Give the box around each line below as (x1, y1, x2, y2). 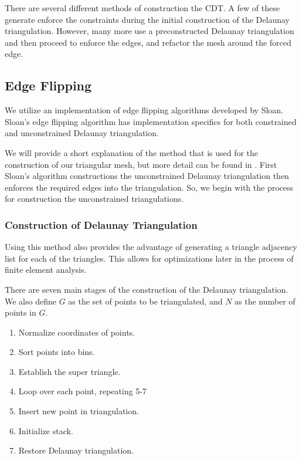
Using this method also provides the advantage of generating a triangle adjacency (5, 241, 297, 253)
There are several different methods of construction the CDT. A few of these (5, 2, 280, 13)
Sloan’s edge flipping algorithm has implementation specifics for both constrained (5, 115, 297, 127)
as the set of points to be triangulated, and (68, 295, 223, 307)
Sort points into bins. (18, 346, 95, 358)
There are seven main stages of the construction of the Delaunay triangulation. (5, 283, 289, 295)
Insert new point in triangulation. (18, 405, 139, 417)
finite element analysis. (5, 263, 87, 276)
